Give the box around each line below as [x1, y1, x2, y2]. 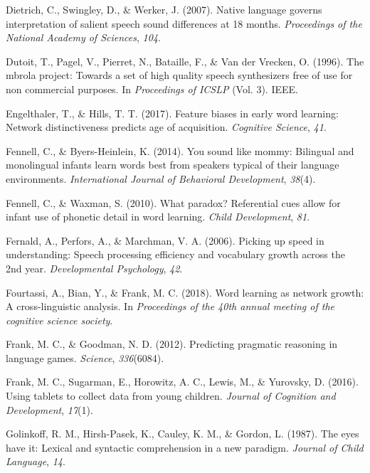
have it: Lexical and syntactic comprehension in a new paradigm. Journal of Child [6, 440, 364, 455]
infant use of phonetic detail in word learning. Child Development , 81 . [6, 209, 310, 224]
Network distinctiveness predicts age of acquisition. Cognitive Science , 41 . [6, 119, 327, 134]
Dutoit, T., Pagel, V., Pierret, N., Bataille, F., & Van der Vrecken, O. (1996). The [6, 53, 364, 68]
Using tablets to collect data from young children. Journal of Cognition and [6, 388, 336, 403]
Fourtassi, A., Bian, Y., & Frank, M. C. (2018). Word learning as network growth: [6, 285, 364, 299]
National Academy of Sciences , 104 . [6, 30, 161, 45]
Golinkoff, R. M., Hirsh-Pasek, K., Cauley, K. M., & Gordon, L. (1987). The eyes [6, 426, 359, 441]
